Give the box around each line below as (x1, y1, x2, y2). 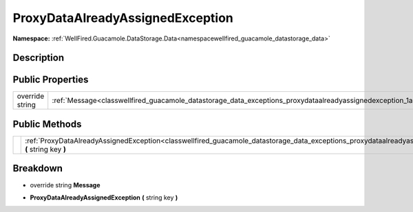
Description (12, 52, 65, 64)
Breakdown (12, 163, 63, 174)
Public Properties (12, 74, 89, 86)
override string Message (30, 180, 100, 189)
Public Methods (12, 118, 82, 130)
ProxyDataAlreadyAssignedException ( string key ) (30, 193, 178, 202)
